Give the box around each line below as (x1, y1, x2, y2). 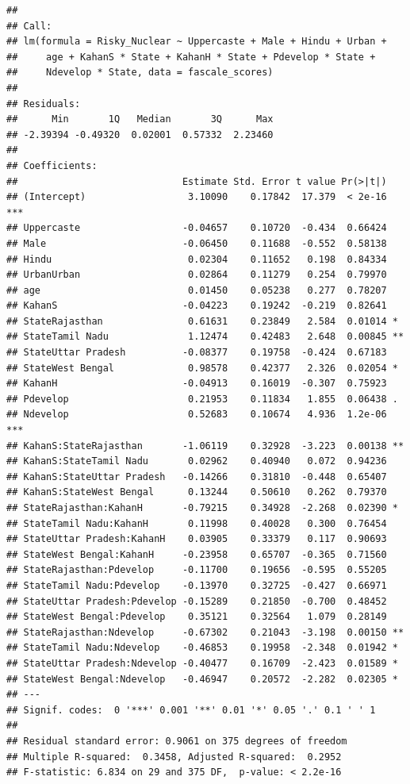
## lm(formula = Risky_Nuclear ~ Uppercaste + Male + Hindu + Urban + (6, 36, 387, 48)
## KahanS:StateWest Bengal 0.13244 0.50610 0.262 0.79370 (6, 486, 387, 498)
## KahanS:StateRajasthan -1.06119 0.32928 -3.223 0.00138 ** (6, 440, 404, 452)
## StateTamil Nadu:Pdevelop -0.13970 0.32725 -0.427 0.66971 (6, 579, 387, 591)
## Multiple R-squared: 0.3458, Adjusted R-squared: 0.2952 (6, 751, 342, 763)
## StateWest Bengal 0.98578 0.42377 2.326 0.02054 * (6, 362, 398, 374)
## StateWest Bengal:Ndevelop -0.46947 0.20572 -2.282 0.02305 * (6, 673, 398, 685)
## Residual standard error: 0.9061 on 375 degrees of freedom (6, 735, 347, 747)
